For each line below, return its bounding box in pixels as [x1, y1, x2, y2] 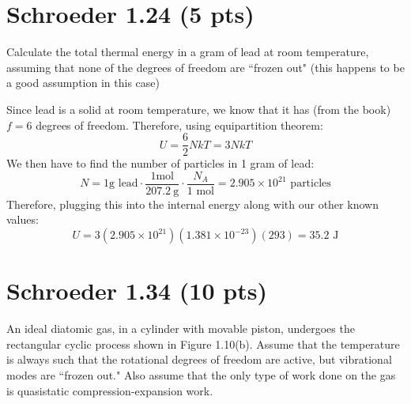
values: [6, 211, 39, 228]
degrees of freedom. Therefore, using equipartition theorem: [36, 116, 323, 133]
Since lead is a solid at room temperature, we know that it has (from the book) [6, 100, 391, 117]
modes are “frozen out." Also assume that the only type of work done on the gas [6, 366, 396, 383]
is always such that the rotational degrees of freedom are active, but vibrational [6, 351, 392, 368]
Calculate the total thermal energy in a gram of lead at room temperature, [6, 43, 369, 60]
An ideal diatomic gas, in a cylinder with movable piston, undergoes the [6, 320, 355, 337]
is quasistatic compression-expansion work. [6, 382, 213, 398]
